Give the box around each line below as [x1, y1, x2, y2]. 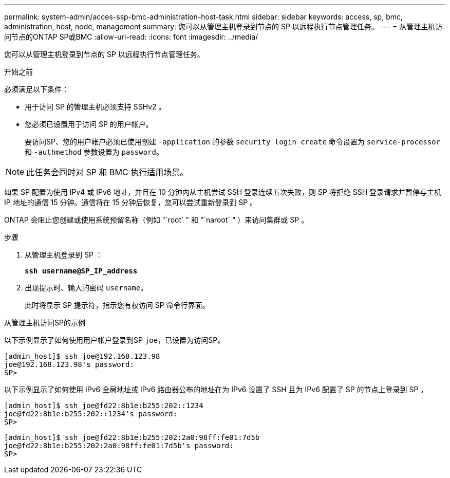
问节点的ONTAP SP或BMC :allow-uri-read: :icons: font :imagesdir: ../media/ [4, 32, 258, 41]
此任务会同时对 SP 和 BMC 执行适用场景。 [26, 167, 189, 177]
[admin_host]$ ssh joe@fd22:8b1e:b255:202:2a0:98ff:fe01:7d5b [4, 433, 260, 442]
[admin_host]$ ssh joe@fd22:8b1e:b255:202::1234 [4, 401, 203, 410]
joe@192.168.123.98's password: [4, 360, 134, 369]
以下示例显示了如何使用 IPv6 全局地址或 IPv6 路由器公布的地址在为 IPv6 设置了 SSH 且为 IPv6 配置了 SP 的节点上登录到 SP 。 [4, 385, 428, 394]
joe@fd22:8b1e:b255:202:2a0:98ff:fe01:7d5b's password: [4, 442, 234, 450]
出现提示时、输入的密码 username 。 [25, 283, 148, 292]
